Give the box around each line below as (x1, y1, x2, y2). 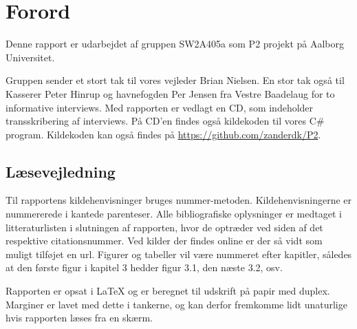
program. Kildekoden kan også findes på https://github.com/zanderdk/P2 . (6, 127, 321, 141)
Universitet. (6, 50, 55, 64)
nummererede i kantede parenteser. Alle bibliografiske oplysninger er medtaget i (6, 206, 342, 221)
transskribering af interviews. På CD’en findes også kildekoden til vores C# (6, 114, 325, 128)
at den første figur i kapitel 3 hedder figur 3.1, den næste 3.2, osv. (6, 260, 283, 275)
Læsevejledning (6, 160, 116, 182)
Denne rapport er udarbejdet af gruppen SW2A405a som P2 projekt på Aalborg (6, 36, 344, 51)
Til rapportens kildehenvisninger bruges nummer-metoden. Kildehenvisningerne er (6, 193, 352, 207)
